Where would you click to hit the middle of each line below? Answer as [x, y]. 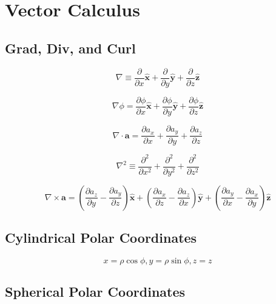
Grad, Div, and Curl [70, 48]
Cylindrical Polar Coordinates [101, 238]
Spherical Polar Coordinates [95, 292]
